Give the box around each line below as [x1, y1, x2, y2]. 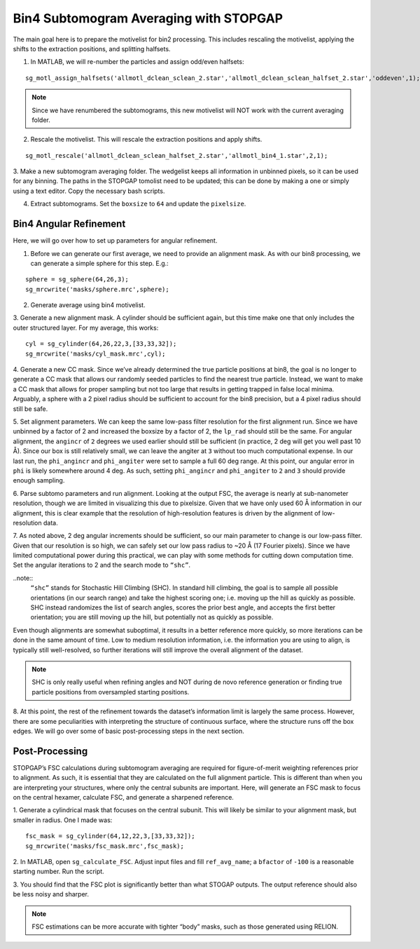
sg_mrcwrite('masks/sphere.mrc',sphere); [25, 285, 169, 293]
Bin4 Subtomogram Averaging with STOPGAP [13, 11, 283, 26]
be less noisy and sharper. [13, 890, 90, 898]
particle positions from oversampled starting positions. [31, 687, 190, 696]
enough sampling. [13, 476, 65, 485]
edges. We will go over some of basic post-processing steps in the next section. [13, 727, 245, 735]
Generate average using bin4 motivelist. [30, 301, 146, 309]
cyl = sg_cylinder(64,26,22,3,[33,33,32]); [25, 340, 177, 348]
